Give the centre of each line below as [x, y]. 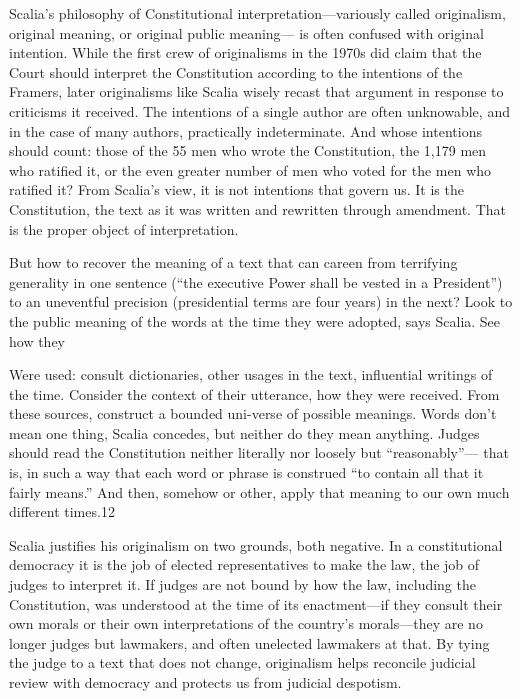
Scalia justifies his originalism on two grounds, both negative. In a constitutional [256, 544]
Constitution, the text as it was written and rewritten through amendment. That [258, 208]
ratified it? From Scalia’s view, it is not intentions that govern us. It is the [236, 189]
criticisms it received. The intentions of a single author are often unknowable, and [259, 110]
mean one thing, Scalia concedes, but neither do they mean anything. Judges [244, 432]
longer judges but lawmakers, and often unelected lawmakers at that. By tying [249, 642]
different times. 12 [62, 511]
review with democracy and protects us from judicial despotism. [205, 682]
